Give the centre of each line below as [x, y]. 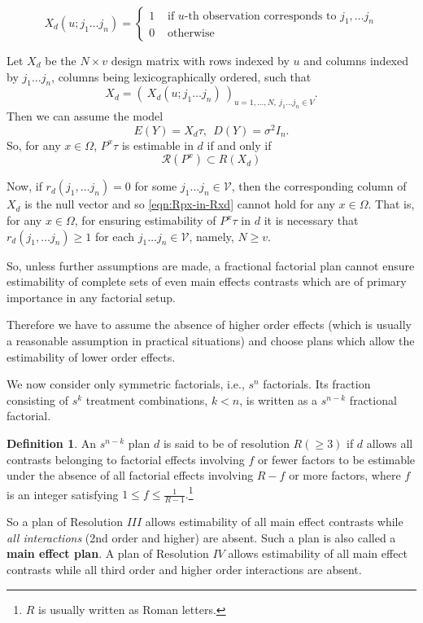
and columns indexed [356, 60]
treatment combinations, [147, 399]
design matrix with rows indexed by [200, 60]
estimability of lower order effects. [91, 356]
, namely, [211, 236]
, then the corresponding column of [319, 186]
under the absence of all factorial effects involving [130, 475]
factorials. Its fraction [317, 384]
